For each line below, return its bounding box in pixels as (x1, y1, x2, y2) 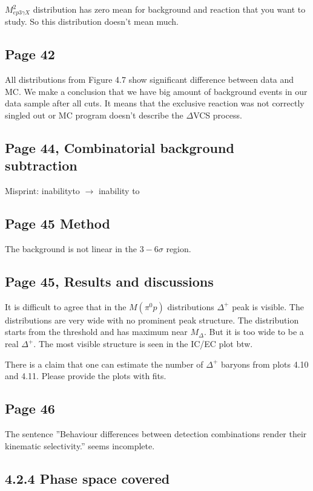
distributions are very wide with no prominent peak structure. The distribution (5, 313, 299, 326)
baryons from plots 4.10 (221, 357, 309, 370)
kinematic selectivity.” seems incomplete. (5, 439, 155, 452)
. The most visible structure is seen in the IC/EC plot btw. (33, 337, 253, 350)
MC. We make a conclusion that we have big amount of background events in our (5, 85, 308, 97)
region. (166, 242, 191, 255)
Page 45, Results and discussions (5, 272, 214, 290)
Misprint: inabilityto (5, 184, 80, 197)
